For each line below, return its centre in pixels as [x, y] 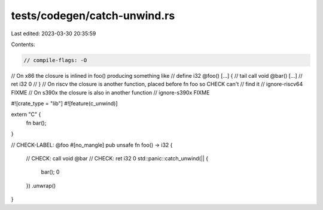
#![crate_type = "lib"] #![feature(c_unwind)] [64, 104]
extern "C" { [26, 114]
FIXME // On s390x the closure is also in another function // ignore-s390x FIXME [110, 92]
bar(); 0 [50, 172]
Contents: [23, 44]
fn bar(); [36, 123]
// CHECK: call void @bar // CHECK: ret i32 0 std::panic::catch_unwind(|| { [117, 159]
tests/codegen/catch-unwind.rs [93, 16]
